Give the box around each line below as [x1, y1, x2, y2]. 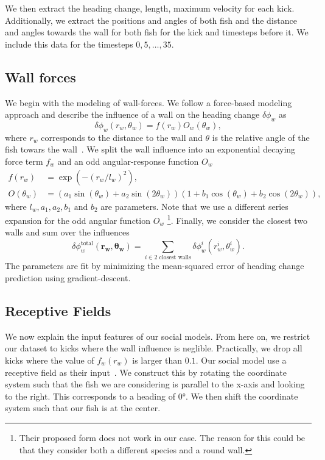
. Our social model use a [195, 353, 287, 366]
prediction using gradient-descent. [5, 271, 131, 284]
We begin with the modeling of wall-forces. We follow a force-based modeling [5, 96, 292, 109]
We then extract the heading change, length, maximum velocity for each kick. [5, 2, 295, 14]
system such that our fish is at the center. [5, 401, 161, 414]
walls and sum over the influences [5, 226, 130, 239]
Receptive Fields [5, 301, 111, 320]
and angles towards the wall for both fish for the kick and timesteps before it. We [5, 26, 309, 38]
